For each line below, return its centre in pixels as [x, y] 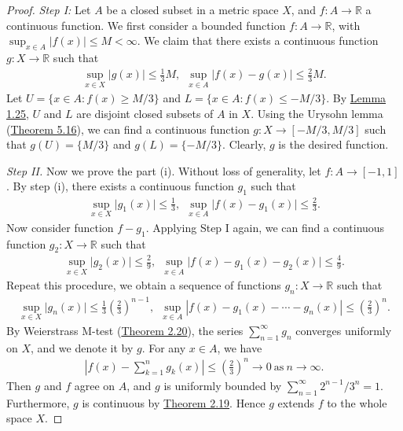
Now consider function [60, 227]
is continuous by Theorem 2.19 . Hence [174, 402]
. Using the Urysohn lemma [317, 113]
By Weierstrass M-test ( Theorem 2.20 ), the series [125, 330]
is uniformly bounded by [223, 385]
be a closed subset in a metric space [192, 9]
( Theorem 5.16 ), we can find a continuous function [128, 129]
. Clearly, [244, 144]
